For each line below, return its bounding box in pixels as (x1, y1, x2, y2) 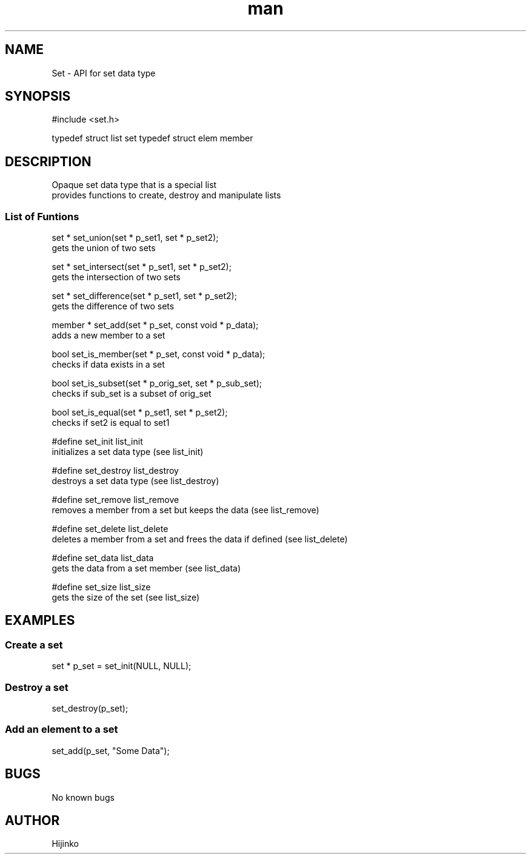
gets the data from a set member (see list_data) (52, 563, 241, 574)
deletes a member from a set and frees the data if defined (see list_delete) (52, 534, 348, 545)
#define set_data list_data (52, 553, 154, 564)
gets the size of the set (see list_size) (52, 592, 200, 603)
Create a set (5, 638, 63, 651)
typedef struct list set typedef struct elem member (52, 133, 253, 144)
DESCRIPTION (5, 153, 92, 169)
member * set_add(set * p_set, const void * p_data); (52, 320, 259, 331)
